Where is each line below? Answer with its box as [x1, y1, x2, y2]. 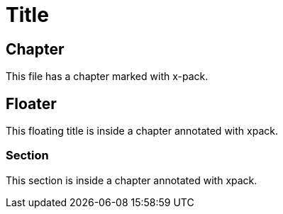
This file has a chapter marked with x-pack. [6, 70, 209, 83]
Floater [6, 94, 57, 113]
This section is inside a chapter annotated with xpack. [6, 174, 257, 186]
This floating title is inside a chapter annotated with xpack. [6, 125, 278, 137]
